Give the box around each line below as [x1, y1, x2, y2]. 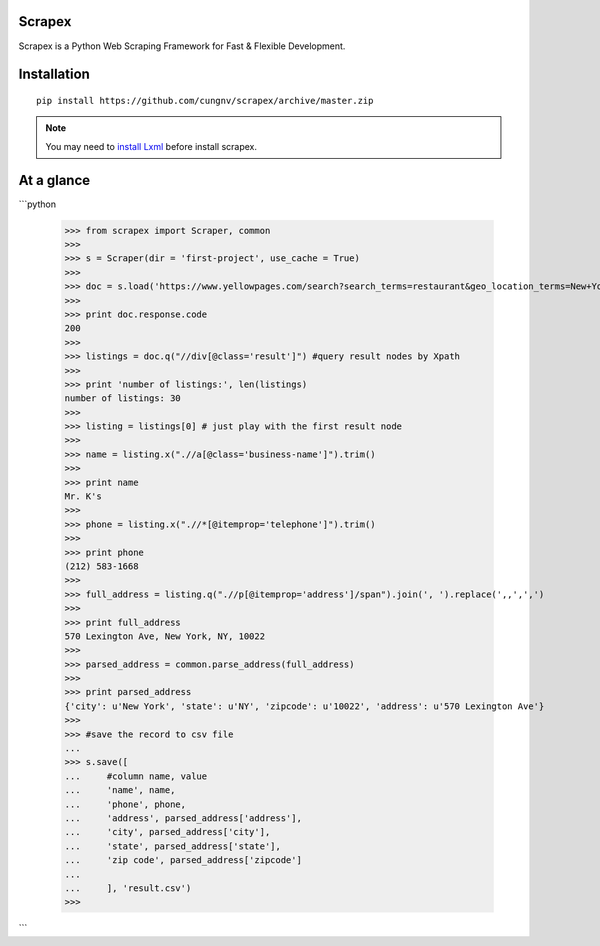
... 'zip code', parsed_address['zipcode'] [64, 855, 302, 866]
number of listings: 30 [64, 393, 182, 404]
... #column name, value [64, 770, 208, 782]
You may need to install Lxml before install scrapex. [45, 140, 258, 152]
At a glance [18, 171, 91, 189]
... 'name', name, [64, 785, 176, 796]
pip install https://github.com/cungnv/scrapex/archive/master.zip [36, 95, 374, 106]
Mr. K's [64, 491, 102, 502]
